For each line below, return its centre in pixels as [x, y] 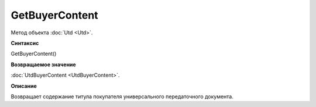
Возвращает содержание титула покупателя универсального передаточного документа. [122, 97]
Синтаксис [25, 43]
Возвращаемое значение [43, 65]
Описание [24, 86]
